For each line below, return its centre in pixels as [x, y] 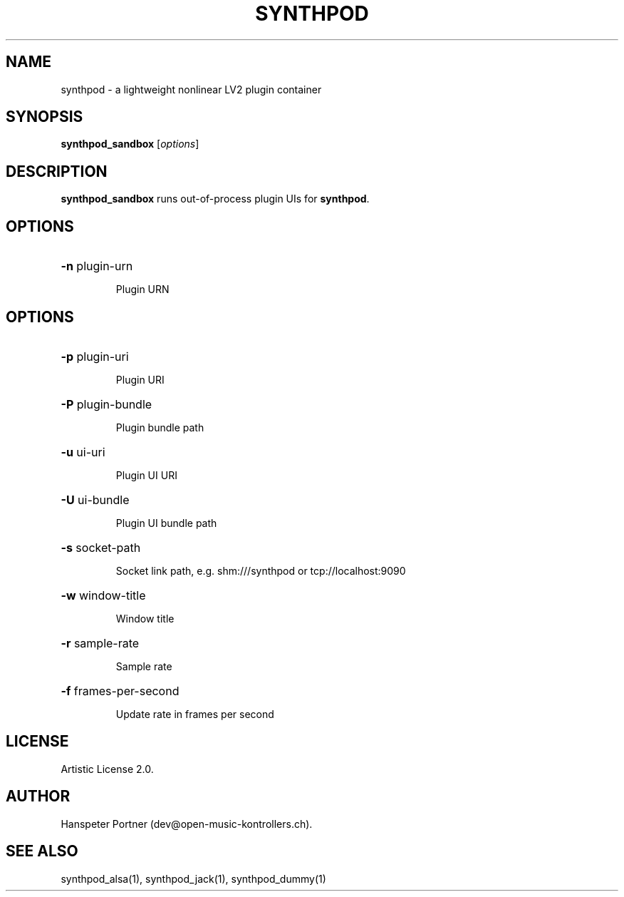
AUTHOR [38, 796]
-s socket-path [101, 547]
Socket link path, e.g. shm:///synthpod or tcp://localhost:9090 [261, 570]
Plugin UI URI [146, 475]
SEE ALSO [42, 851]
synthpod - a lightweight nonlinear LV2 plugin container [191, 89]
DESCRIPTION [57, 171]
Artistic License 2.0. [107, 769]
